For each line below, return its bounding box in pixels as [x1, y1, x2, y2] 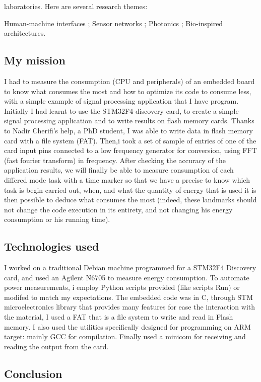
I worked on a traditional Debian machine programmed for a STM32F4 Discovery [4, 262, 256, 273]
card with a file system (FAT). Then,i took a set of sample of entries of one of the [4, 135, 256, 145]
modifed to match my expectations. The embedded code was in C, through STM [4, 291, 253, 302]
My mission [4, 52, 66, 68]
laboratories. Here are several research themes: [4, 1, 148, 11]
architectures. [4, 28, 46, 38]
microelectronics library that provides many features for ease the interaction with [4, 301, 255, 312]
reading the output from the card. [4, 341, 109, 351]
